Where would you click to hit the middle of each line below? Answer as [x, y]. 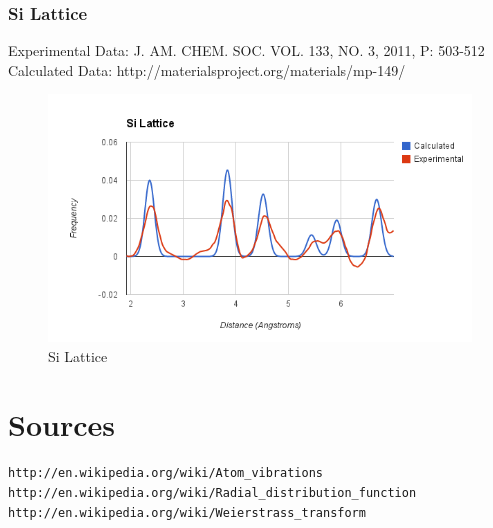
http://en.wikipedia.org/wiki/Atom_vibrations [165, 473]
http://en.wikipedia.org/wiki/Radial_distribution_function [212, 492]
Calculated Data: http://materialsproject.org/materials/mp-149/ [207, 69]
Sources [61, 424]
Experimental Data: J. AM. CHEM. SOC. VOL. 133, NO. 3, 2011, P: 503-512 [246, 50]
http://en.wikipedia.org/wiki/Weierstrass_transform [187, 512]
